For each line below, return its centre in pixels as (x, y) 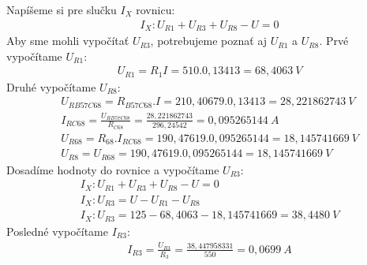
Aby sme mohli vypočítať (68, 41)
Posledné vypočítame (57, 231)
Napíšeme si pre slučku (62, 9)
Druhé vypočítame (51, 86)
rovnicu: (155, 9)
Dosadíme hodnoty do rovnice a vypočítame (113, 169)
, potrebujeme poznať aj (209, 41)
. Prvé (334, 41)
